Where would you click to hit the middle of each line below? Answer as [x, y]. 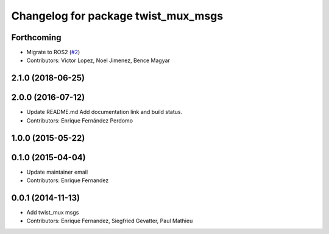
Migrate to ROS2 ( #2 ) [53, 52]
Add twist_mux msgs [53, 212]
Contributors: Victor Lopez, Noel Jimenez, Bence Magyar [98, 60]
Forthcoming [36, 37]
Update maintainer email [57, 172]
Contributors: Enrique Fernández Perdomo [80, 120]
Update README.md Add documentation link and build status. [104, 112]
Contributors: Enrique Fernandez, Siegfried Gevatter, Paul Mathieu [110, 221]
